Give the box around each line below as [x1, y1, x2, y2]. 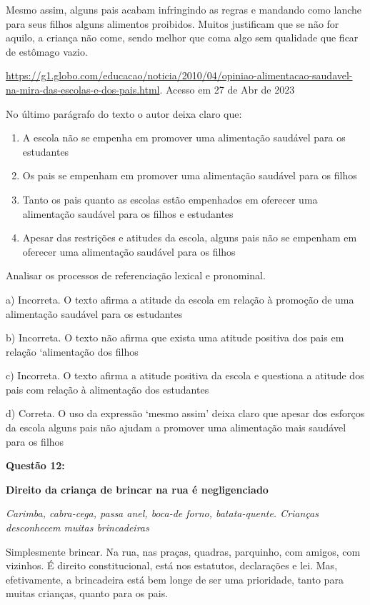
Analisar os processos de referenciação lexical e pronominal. [6, 268, 266, 283]
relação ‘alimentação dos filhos [6, 344, 139, 359]
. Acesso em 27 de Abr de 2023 [159, 81, 295, 96]
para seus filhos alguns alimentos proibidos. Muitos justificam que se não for [6, 16, 339, 31]
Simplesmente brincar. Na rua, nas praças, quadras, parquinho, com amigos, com [6, 544, 361, 559]
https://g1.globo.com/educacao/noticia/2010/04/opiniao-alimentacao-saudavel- [6, 68, 353, 83]
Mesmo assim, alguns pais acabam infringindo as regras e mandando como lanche [6, 2, 362, 16]
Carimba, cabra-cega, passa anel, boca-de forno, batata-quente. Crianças [6, 506, 319, 521]
